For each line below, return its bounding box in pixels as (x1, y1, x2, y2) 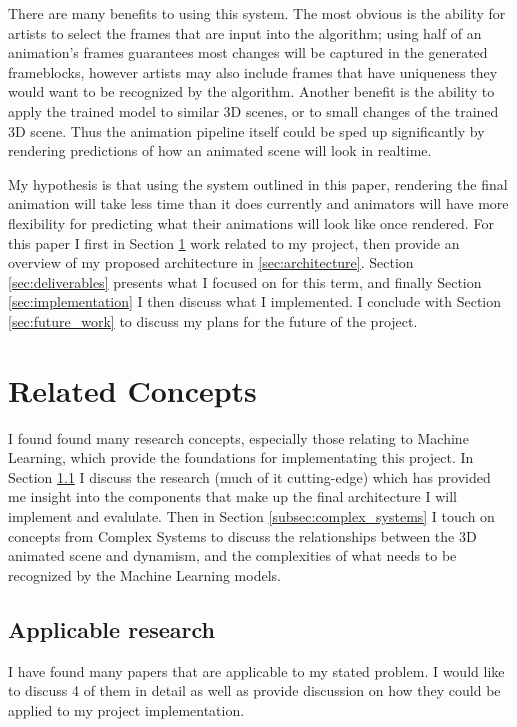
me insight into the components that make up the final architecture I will (8, 486, 457, 507)
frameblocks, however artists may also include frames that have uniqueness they (8, 61, 498, 82)
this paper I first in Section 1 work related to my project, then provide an (8, 232, 460, 253)
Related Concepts (8, 369, 257, 410)
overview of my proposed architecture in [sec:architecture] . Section (8, 252, 414, 273)
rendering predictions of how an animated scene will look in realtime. (8, 140, 432, 161)
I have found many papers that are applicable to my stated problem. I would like (8, 660, 505, 681)
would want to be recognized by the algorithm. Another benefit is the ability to (8, 81, 495, 102)
